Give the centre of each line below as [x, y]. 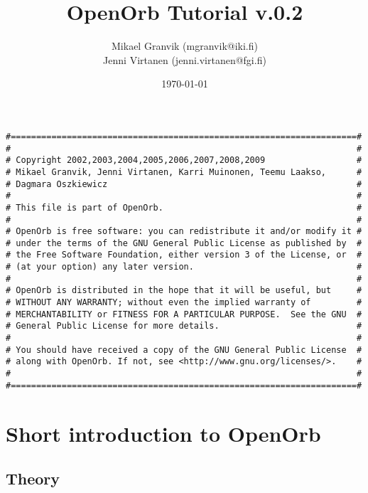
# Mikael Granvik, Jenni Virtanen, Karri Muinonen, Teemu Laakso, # [184, 172]
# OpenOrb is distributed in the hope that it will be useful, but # [184, 291]
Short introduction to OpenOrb [163, 433]
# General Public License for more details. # [184, 326]
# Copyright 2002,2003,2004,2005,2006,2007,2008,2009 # [184, 160]
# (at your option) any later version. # [184, 267]
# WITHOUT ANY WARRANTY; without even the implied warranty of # [184, 303]
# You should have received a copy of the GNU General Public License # [184, 350]
